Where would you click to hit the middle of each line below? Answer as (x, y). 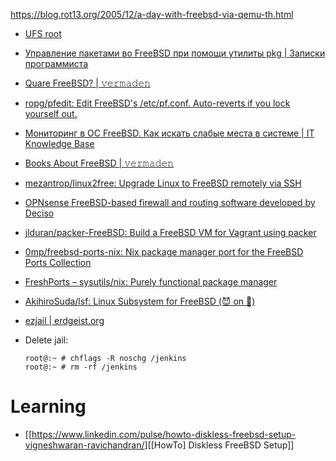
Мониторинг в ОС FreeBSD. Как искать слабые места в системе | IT (169, 133)
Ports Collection (58, 262)
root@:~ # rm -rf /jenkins (81, 367)
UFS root (43, 33)
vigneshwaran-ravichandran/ (84, 445)
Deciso (39, 213)
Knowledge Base (59, 143)
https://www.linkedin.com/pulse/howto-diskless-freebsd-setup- (164, 434)
